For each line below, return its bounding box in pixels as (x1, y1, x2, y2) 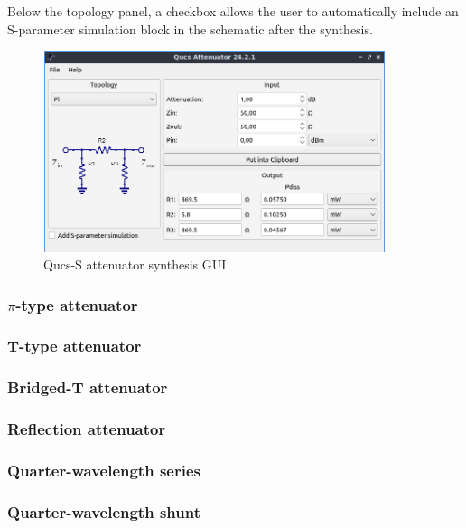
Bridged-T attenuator (7, 376, 168, 399)
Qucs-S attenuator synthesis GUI (43, 255, 227, 274)
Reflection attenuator (7, 418, 166, 440)
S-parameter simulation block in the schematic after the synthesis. (7, 19, 373, 38)
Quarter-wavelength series (7, 459, 200, 482)
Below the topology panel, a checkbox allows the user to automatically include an (7, 2, 459, 20)
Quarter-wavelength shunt (7, 500, 200, 523)
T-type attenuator (7, 335, 142, 357)
